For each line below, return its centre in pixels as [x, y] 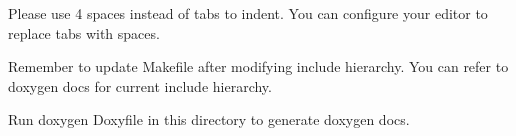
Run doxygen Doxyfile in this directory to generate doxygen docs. [209, 119]
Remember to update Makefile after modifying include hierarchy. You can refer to [258, 66]
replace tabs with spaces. [84, 32]
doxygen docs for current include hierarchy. [140, 85]
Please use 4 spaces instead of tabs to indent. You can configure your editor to [248, 13]
